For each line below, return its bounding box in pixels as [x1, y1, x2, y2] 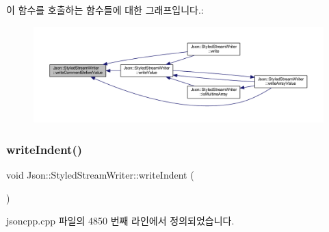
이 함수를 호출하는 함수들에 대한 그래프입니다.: [6, 3, 204, 16]
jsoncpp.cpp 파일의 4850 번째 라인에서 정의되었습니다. [6, 214, 235, 228]
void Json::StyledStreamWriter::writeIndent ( [6, 168, 194, 182]
